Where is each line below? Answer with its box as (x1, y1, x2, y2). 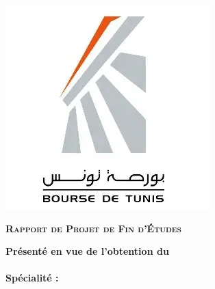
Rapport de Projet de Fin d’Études (5, 221, 181, 235)
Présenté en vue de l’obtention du (5, 244, 169, 258)
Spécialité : (5, 271, 59, 285)
